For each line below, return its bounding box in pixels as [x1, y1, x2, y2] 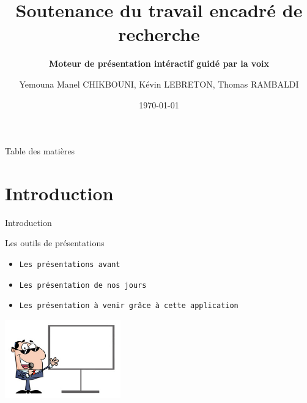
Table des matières [5, 145, 75, 157]
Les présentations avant [19, 260, 120, 269]
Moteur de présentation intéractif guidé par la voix [49, 57, 269, 70]
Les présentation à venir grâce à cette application [19, 301, 239, 311]
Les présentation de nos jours [19, 281, 147, 290]
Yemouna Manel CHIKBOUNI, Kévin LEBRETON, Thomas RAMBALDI [19, 77, 299, 90]
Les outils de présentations [5, 236, 105, 249]
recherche [118, 21, 200, 47]
